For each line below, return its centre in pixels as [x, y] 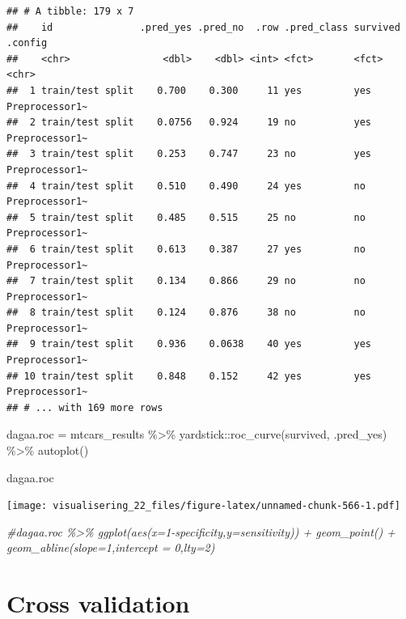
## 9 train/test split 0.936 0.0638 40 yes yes [189, 344]
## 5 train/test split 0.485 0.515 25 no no [186, 217]
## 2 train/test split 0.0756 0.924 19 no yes [189, 123]
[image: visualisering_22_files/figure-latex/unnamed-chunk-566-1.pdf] [203, 506]
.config [27, 43]
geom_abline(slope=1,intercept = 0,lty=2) [111, 547]
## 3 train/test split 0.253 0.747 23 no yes [189, 154]
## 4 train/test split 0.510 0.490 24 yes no [186, 186]
